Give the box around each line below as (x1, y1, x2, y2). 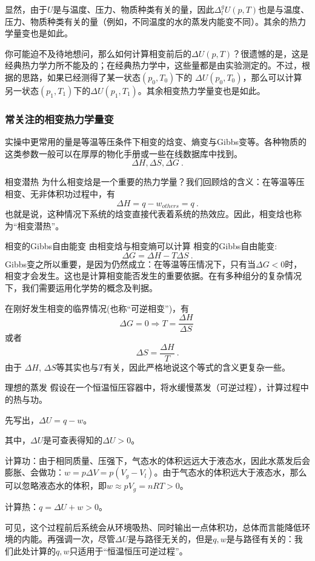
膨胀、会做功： (5, 466, 64, 479)
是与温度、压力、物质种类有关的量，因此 (53, 3, 214, 15)
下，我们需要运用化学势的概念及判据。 (5, 281, 157, 294)
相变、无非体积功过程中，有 (5, 187, 115, 200)
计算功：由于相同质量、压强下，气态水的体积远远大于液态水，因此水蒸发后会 (5, 454, 310, 466)
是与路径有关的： (226, 532, 294, 545)
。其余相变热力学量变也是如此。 (138, 84, 265, 96)
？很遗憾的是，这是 (232, 47, 309, 59)
